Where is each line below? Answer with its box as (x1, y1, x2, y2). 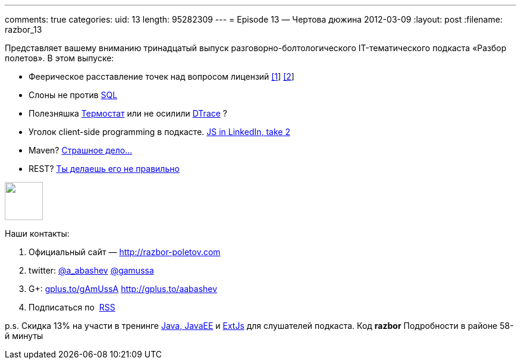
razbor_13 (5, 24, 42, 34)
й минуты (5, 331, 43, 341)
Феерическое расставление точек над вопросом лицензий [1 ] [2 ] (29, 71, 294, 81)
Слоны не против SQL (29, 90, 118, 100)
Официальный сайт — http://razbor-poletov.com (29, 247, 221, 257)
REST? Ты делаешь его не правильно (29, 164, 180, 174)
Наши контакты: (5, 228, 70, 239)
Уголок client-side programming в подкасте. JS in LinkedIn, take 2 (29, 127, 290, 137)
